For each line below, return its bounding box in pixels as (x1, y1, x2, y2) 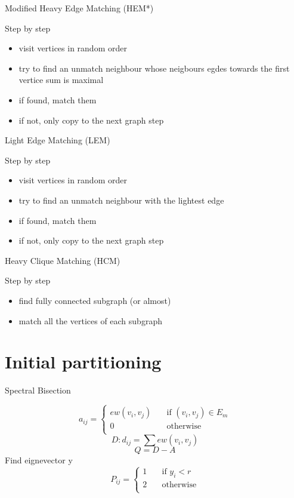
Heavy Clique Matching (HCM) (5, 254, 120, 266)
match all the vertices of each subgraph (18, 314, 162, 327)
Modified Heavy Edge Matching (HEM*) (5, 2, 154, 14)
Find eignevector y (5, 454, 73, 466)
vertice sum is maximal (18, 73, 104, 86)
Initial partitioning (5, 349, 162, 374)
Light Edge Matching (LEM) (5, 134, 110, 146)
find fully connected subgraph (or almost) (18, 294, 171, 306)
